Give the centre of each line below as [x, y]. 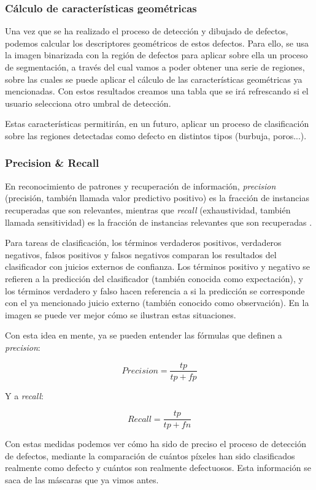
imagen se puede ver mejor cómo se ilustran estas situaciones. [121, 314]
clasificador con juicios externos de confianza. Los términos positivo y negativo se [158, 266]
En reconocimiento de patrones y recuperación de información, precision [141, 186]
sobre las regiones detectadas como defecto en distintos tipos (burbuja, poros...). [156, 135]
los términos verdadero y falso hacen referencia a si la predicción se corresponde [155, 290]
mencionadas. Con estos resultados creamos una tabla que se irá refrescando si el [157, 91]
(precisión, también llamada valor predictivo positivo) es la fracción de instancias [157, 198]
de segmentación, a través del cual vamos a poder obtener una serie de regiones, [155, 67]
